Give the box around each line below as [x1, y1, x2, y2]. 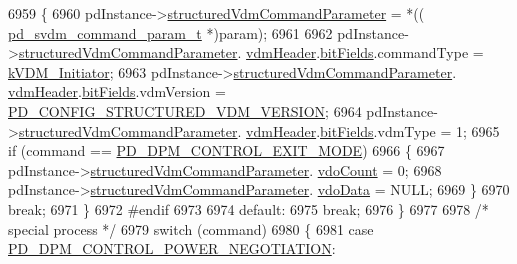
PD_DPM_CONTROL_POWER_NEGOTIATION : [8, 238, 336, 259]
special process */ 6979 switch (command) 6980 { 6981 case [8, 218, 374, 239]
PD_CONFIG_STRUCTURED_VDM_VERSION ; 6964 [8, 100, 362, 121]
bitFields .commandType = [320, 42, 484, 63]
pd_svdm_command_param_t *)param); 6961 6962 [8, 22, 333, 43]
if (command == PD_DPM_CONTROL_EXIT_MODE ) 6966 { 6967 [8, 140, 445, 161]
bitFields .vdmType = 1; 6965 [320, 120, 500, 141]
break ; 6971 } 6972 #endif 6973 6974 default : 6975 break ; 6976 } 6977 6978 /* [8, 198, 489, 219]
